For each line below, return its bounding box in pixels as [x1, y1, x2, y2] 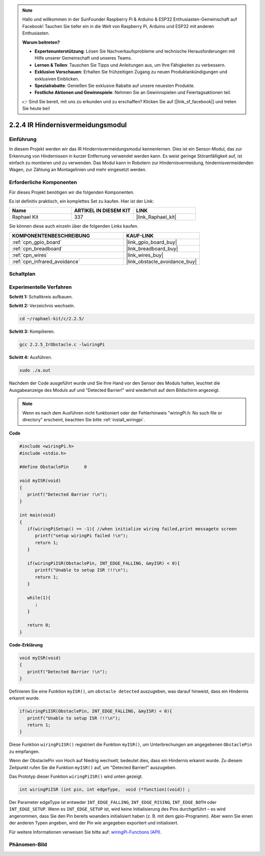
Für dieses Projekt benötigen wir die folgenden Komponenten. [9, 189, 134, 195]
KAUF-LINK [126, 232, 154, 239]
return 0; [27, 622, 51, 628]
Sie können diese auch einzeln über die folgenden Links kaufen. [9, 223, 138, 229]
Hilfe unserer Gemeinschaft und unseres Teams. [34, 55, 132, 61]
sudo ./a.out [19, 368, 51, 373]
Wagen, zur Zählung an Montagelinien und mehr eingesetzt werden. [9, 167, 147, 173]
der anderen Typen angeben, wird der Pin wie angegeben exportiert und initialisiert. [9, 820, 179, 826]
